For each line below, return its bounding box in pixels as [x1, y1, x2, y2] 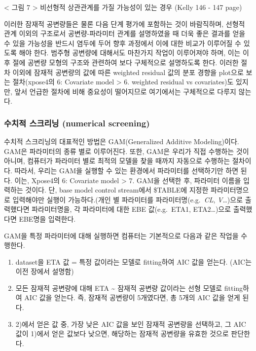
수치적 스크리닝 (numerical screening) [4, 117, 150, 129]
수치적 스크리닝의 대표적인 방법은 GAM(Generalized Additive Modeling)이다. [4, 136, 239, 147]
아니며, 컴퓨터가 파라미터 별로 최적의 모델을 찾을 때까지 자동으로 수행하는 [4, 156, 230, 166]
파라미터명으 [211, 185, 249, 195]
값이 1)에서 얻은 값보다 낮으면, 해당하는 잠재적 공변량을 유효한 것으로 [15, 328, 229, 339]
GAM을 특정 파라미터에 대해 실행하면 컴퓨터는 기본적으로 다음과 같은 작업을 [4, 230, 239, 240]
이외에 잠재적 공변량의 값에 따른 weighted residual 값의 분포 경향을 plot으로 [12, 67, 244, 77]
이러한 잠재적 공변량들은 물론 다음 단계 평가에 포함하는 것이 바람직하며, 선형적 [4, 18, 245, 29]
